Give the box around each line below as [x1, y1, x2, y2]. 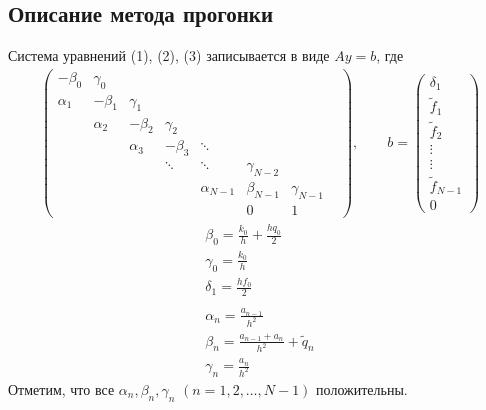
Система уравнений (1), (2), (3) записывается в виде [8, 45, 330, 66]
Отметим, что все [8, 379, 115, 400]
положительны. [316, 379, 408, 400]
